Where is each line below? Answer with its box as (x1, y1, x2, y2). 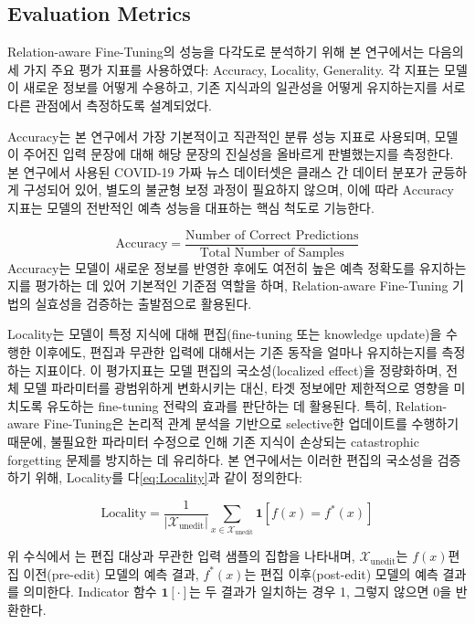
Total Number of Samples (199, 246, 344, 259)
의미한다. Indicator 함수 (23, 582, 157, 601)
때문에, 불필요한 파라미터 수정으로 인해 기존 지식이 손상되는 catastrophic (7, 431, 419, 450)
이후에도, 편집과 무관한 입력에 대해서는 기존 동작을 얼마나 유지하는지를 (35, 342, 438, 361)
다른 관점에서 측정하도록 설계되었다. (7, 95, 212, 114)
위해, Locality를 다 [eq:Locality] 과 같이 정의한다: (35, 468, 303, 487)
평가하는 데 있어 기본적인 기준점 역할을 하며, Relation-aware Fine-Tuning (35, 276, 449, 295)
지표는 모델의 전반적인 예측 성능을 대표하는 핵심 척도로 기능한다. (7, 197, 375, 217)
